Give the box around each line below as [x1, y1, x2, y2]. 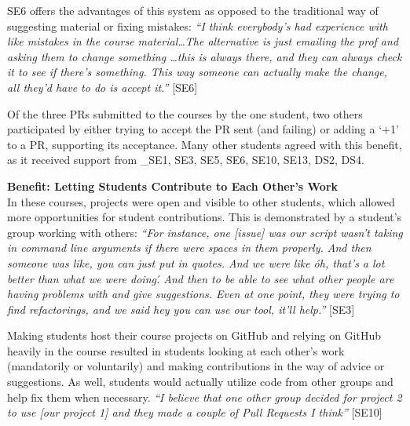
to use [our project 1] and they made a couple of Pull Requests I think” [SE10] [7, 404, 383, 421]
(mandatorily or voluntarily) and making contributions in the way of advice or [7, 358, 385, 374]
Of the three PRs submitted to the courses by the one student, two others [7, 105, 363, 122]
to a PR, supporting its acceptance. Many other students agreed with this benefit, [7, 136, 402, 152]
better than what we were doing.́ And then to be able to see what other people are [7, 270, 394, 286]
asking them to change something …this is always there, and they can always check [7, 48, 402, 64]
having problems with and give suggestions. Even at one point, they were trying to [7, 286, 400, 302]
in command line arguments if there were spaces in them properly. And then [7, 239, 372, 256]
